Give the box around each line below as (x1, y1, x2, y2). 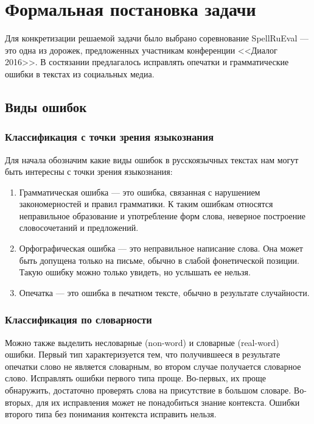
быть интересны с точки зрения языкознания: (5, 165, 173, 178)
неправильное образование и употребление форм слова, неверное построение (19, 209, 305, 222)
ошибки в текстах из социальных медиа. (5, 67, 155, 80)
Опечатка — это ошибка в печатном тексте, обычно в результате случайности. (19, 286, 310, 299)
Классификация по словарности (5, 312, 152, 327)
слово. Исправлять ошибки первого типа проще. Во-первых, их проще (5, 372, 266, 384)
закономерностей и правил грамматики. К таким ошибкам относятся (19, 197, 273, 210)
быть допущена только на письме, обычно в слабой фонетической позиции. (19, 253, 299, 266)
